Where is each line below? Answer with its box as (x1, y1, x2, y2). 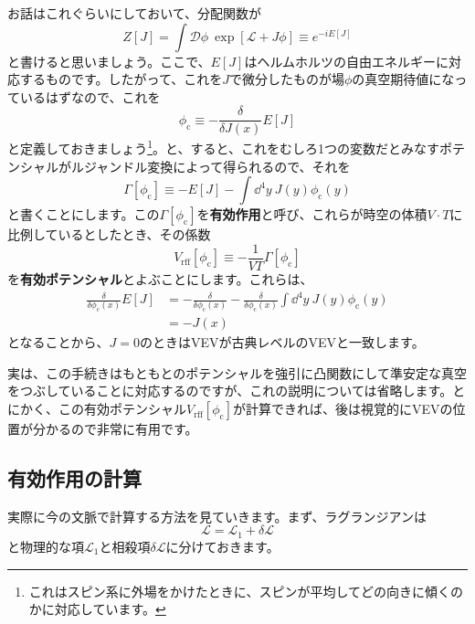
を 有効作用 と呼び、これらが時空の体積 (196, 205, 427, 224)
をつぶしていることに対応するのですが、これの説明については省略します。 (7, 381, 453, 400)
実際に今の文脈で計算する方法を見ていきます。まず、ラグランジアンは (7, 506, 427, 525)
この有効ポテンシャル (58, 399, 186, 418)
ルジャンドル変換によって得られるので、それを (70, 156, 351, 175)
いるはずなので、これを (19, 87, 161, 106)
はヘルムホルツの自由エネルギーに (244, 51, 449, 70)
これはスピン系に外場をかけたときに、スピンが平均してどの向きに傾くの (28, 581, 463, 600)
